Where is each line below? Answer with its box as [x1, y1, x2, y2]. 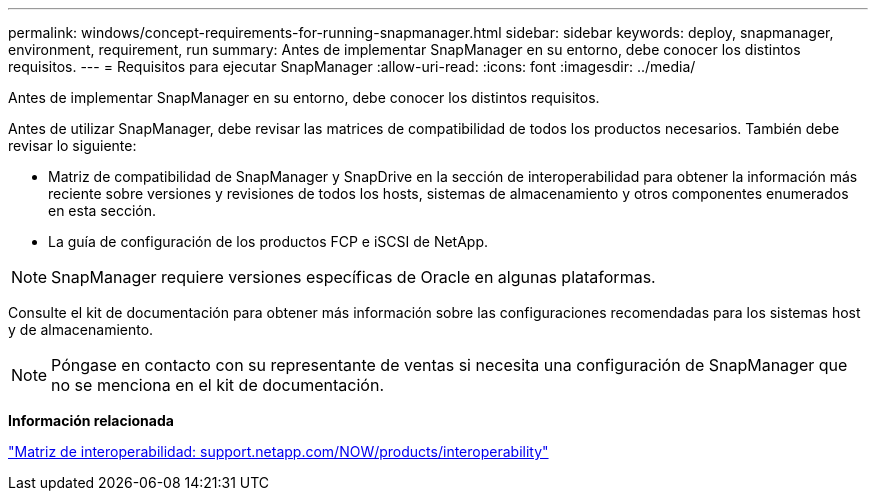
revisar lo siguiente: [8, 137, 137, 154]
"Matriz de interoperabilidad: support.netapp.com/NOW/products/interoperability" [8, 443, 549, 460]
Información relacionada [8, 412, 174, 429]
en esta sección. [48, 202, 157, 219]
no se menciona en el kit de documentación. [51, 375, 384, 395]
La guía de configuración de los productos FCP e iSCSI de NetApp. [48, 233, 489, 250]
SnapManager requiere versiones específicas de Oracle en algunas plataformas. [51, 267, 656, 287]
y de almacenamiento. [8, 321, 154, 338]
